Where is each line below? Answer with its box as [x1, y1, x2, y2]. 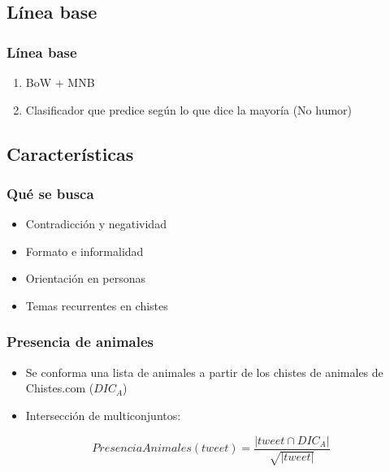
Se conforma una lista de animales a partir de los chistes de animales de [25, 363, 383, 380]
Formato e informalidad [25, 242, 144, 259]
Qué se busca [6, 183, 94, 203]
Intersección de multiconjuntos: [25, 406, 181, 423]
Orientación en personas [25, 270, 146, 287]
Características [6, 141, 134, 166]
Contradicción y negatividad [25, 215, 167, 232]
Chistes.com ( [25, 379, 94, 396]
